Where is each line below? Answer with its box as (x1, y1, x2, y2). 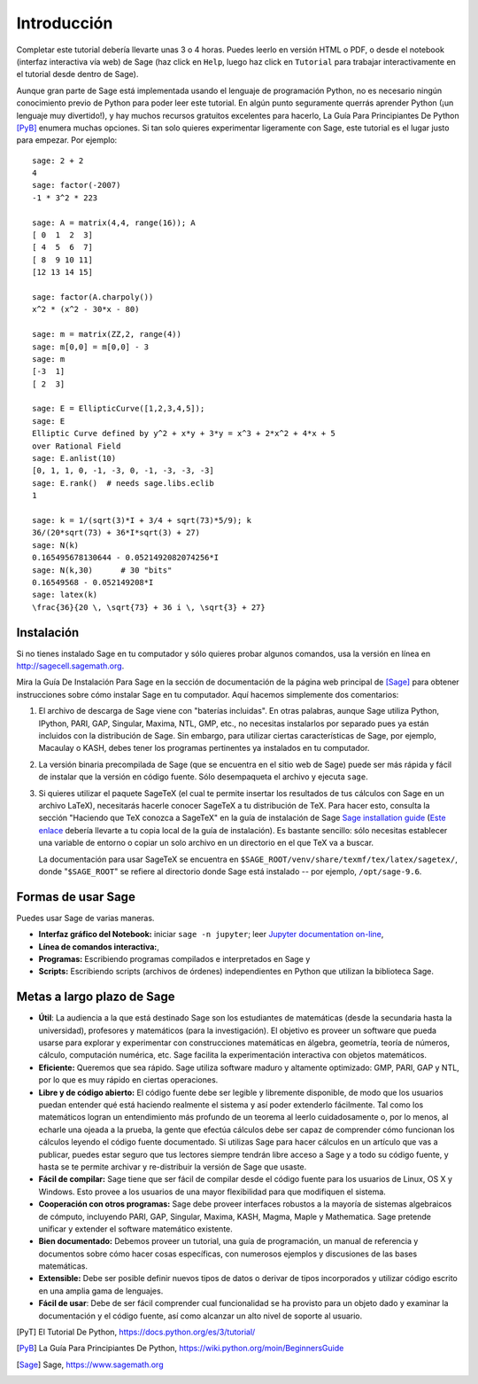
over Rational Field (32, 441, 121, 451)
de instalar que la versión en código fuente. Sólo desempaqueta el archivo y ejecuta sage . (38, 771, 369, 782)
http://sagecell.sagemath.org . (16, 661, 125, 671)
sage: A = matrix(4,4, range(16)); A (32, 217, 197, 228)
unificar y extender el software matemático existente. (38, 1224, 234, 1234)
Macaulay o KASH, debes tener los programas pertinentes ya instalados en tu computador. (38, 743, 370, 754)
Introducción (16, 13, 113, 33)
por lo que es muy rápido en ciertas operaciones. (38, 1075, 219, 1085)
